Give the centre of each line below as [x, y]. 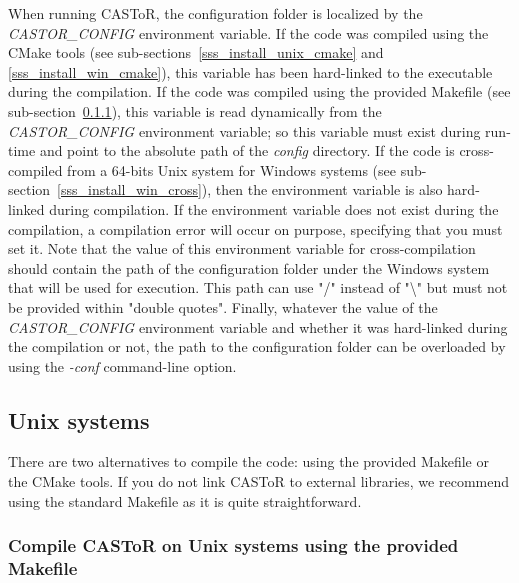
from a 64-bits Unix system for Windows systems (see [231, 169]
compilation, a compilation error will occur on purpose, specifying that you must [255, 228]
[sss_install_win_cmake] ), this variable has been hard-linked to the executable [250, 71]
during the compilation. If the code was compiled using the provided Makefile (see [259, 91]
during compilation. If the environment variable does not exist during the [274, 208]
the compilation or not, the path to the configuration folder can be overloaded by [257, 346]
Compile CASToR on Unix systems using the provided [233, 545]
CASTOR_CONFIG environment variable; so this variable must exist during [244, 130]
